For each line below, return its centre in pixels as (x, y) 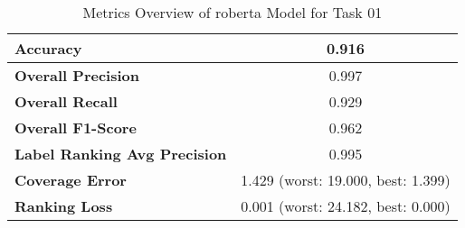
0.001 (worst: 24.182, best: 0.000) (346, 206)
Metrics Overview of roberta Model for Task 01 (232, 12)
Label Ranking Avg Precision (121, 154)
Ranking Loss (64, 206)
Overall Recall (66, 101)
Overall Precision (77, 75)
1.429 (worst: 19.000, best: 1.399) (346, 180)
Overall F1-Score (76, 128)
